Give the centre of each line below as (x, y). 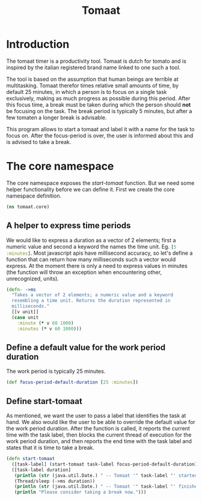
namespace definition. (34, 196)
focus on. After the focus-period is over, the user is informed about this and (100, 135)
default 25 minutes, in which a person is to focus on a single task (87, 92)
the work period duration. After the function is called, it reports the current (98, 429)
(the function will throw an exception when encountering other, (84, 272)
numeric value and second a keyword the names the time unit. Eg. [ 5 (91, 246)
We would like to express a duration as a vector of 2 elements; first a (91, 240)
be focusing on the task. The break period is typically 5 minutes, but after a (99, 111)
